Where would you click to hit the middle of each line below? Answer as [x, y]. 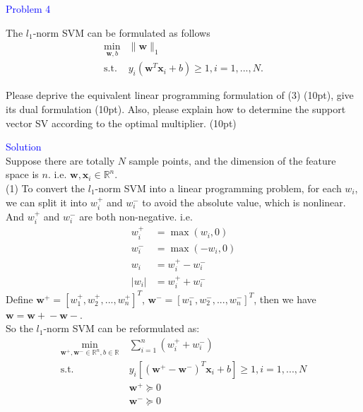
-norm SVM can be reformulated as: [121, 328]
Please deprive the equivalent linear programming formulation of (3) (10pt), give [180, 95]
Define [19, 299]
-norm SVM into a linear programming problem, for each [218, 188]
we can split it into [47, 202]
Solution [24, 147]
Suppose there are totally [60, 160]
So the [19, 328]
